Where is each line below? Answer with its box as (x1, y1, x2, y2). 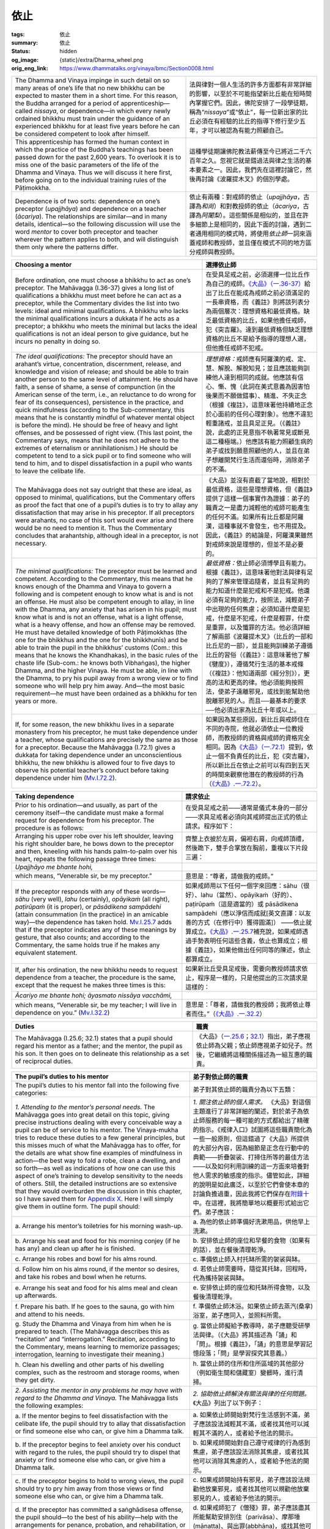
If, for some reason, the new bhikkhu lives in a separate (15, 720, 174, 728)
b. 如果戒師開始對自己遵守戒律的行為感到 (193, 1438, 311, 1446)
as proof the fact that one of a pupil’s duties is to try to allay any (15, 500, 199, 509)
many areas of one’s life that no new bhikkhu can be (15, 83, 165, 92)
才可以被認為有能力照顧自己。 (201, 126, 287, 135)
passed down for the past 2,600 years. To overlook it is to (15, 153, 182, 161)
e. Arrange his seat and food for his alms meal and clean (15, 1283, 178, 1292)
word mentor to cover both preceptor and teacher (15, 227, 158, 235)
